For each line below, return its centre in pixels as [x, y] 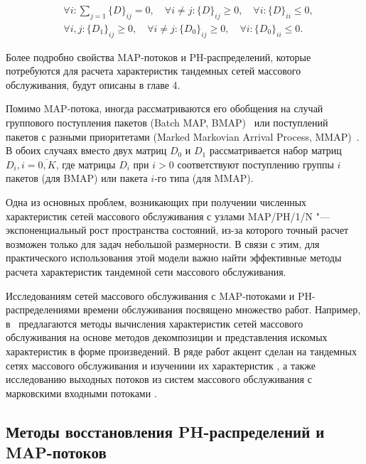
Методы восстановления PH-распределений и [165, 431]
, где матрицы [86, 164]
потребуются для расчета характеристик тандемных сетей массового [154, 71]
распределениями [43, 309]
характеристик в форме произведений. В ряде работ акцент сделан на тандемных [182, 351]
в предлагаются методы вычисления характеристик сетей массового [155, 323]
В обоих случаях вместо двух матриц [86, 150]
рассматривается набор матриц [275, 150]
